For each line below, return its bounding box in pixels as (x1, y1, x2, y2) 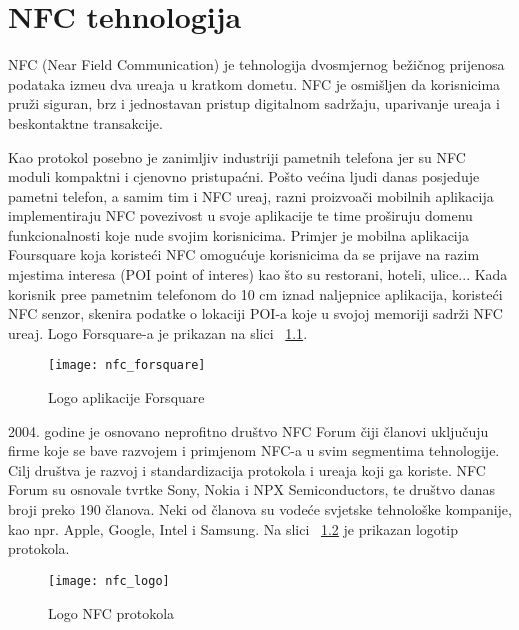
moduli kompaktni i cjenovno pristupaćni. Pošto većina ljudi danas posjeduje (8, 166, 480, 187)
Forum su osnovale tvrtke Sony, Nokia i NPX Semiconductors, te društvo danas (8, 479, 496, 500)
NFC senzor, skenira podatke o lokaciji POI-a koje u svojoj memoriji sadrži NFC (8, 303, 503, 324)
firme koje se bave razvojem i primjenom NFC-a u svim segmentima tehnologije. (8, 440, 500, 461)
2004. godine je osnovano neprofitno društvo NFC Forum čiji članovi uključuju (8, 420, 489, 441)
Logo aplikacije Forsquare (48, 387, 205, 408)
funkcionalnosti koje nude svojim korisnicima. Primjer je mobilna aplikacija (8, 224, 470, 245)
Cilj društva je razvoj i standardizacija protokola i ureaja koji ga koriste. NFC (8, 459, 486, 480)
